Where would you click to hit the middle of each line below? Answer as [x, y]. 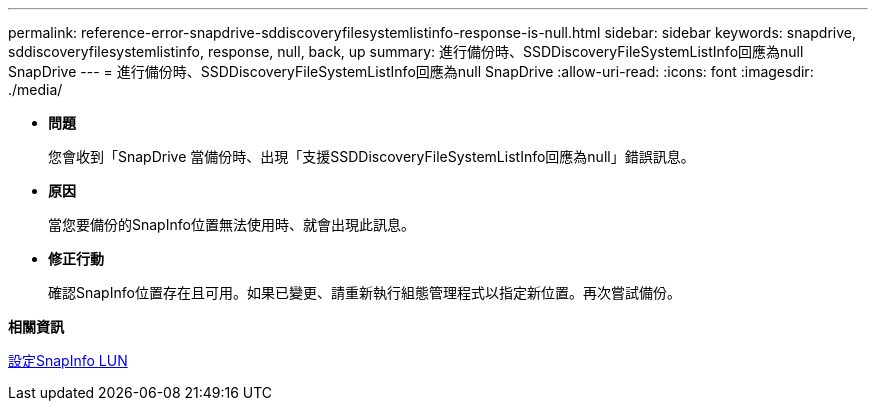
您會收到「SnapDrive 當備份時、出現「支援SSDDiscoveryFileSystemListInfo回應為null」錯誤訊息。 [371, 156]
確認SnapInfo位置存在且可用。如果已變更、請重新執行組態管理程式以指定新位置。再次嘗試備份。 [364, 292]
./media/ [35, 89]
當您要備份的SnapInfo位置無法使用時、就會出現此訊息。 [231, 224]
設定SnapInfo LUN [68, 360]
